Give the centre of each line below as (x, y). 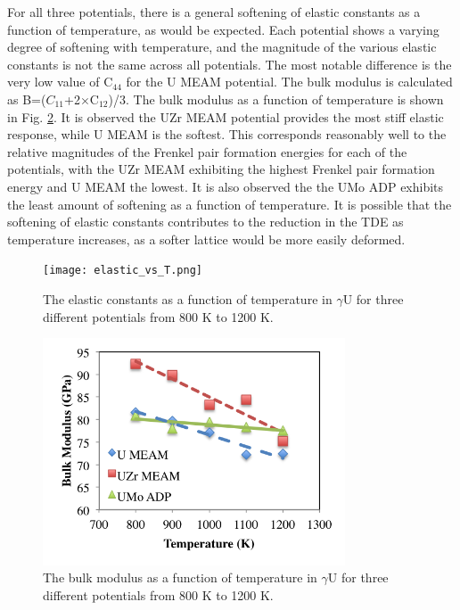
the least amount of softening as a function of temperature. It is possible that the (230, 204)
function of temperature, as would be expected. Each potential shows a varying (223, 29)
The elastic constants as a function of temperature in (188, 298)
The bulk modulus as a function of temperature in (180, 577)
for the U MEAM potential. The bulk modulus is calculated (289, 82)
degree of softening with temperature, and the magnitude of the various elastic (222, 47)
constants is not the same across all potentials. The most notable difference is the (230, 64)
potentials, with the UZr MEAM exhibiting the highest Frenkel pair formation (221, 169)
